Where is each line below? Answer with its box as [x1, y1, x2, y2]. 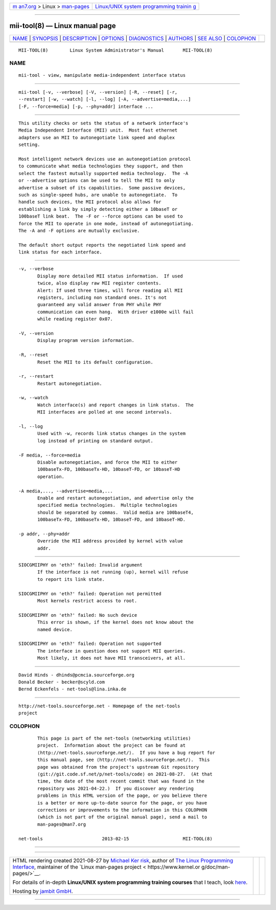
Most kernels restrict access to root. [37, 598, 137, 604]
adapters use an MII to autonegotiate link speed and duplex [18, 135, 175, 140]
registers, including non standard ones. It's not [37, 295, 167, 300]
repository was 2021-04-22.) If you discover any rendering [37, 786, 194, 791]
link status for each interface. [18, 249, 102, 255]
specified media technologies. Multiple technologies [37, 502, 178, 508]
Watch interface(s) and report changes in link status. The [37, 402, 194, 408]
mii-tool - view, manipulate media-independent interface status [18, 72, 186, 78]
